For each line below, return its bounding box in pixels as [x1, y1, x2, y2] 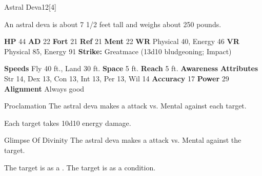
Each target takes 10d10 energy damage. [4, 117, 131, 128]
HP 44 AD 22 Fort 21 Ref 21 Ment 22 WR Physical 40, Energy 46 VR [4, 36, 239, 47]
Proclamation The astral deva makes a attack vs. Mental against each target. [4, 100, 247, 111]
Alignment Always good [4, 83, 85, 94]
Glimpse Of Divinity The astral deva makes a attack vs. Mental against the [4, 135, 241, 145]
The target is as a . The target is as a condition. [4, 162, 156, 172]
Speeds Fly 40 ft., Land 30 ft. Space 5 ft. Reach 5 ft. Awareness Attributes [4, 63, 258, 74]
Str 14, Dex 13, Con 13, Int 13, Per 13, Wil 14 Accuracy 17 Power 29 [4, 73, 229, 83]
